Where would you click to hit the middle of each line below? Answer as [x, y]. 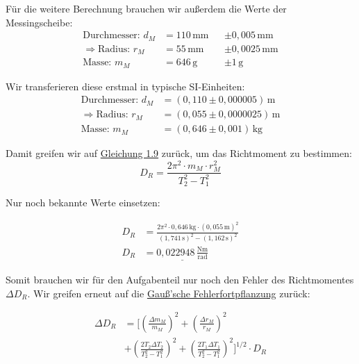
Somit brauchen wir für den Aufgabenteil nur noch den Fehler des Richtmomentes [180, 279]
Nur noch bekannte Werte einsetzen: [83, 202]
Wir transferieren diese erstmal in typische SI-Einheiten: [125, 86]
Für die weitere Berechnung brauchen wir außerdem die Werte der [146, 8]
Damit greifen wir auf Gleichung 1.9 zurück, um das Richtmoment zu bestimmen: [179, 153]
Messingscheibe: [39, 22]
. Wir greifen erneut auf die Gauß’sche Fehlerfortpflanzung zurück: [169, 293]
